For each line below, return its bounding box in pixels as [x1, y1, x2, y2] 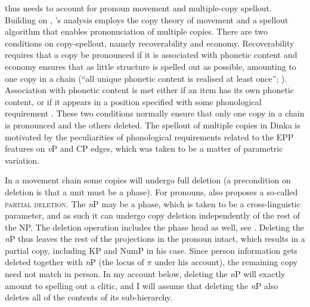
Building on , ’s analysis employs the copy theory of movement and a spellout [5, 13, 289, 26]
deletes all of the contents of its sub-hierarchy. [5, 291, 173, 303]
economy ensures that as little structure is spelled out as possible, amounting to [5, 60, 296, 72]
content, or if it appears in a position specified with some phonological [5, 95, 262, 108]
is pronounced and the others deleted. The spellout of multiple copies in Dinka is [5, 118, 300, 131]
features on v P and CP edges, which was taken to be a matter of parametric [5, 142, 283, 155]
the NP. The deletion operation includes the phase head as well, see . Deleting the [5, 220, 304, 233]
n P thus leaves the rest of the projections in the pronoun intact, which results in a [5, 232, 305, 245]
